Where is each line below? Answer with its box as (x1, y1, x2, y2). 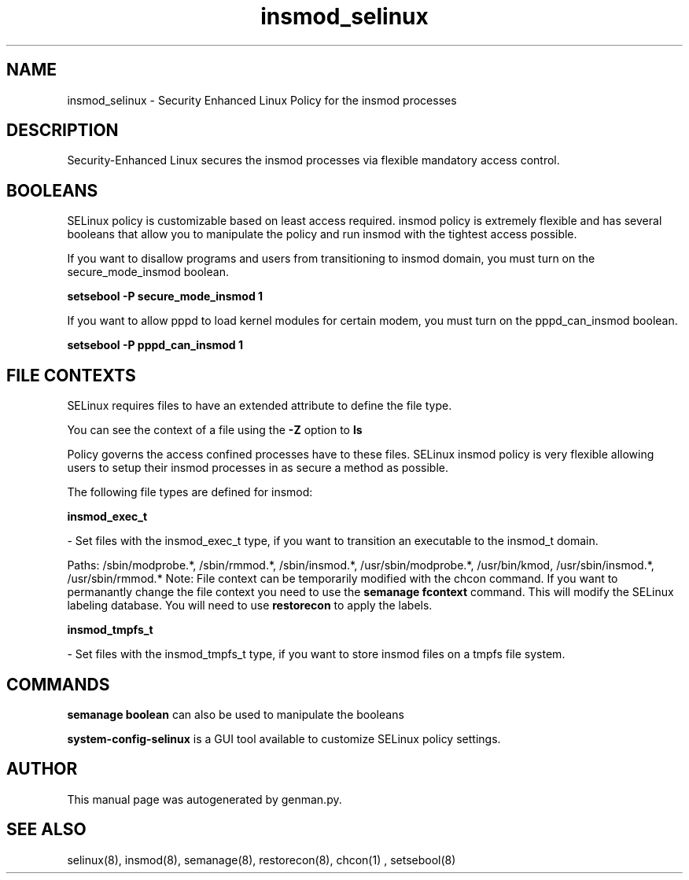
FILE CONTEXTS (6, 365, 136, 385)
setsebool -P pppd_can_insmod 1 (67, 338, 244, 352)
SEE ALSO (6, 819, 87, 840)
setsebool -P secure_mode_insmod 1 (67, 289, 263, 304)
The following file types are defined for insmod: (67, 485, 313, 499)
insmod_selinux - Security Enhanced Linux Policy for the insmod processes (67, 93, 457, 107)
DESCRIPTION (6, 120, 119, 141)
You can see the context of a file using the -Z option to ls (67, 423, 363, 437)
